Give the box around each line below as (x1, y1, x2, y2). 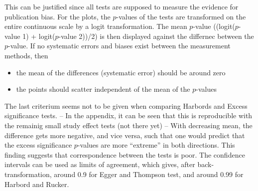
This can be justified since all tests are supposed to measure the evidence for (4, 1, 239, 11)
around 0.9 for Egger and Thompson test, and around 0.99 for (54, 169, 244, 179)
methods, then (4, 50, 48, 60)
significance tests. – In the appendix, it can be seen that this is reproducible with (4, 110, 253, 121)
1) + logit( (22, 30, 55, 41)
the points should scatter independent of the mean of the (16, 84, 190, 94)
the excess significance (4, 140, 72, 150)
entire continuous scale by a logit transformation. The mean (4, 21, 187, 31)
